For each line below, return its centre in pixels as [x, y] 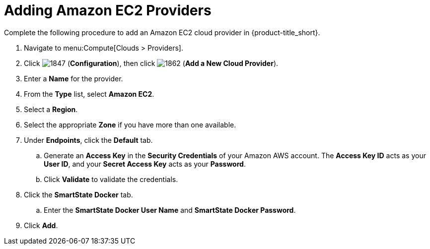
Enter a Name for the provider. [73, 78]
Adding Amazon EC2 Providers [108, 10]
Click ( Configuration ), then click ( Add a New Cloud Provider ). [151, 63]
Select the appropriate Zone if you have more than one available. [130, 124]
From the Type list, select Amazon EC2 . [89, 94]
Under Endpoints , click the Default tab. [88, 140]
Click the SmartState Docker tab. [78, 194]
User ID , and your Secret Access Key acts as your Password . [145, 164]
